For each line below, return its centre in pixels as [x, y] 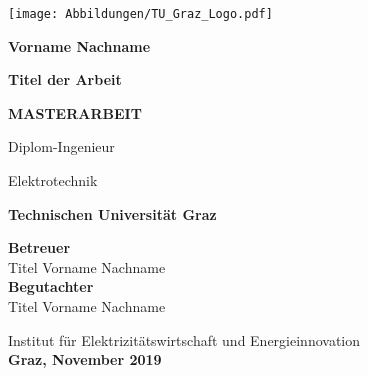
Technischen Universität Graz [112, 213]
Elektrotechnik [53, 180]
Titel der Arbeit [65, 79]
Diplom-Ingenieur [61, 146]
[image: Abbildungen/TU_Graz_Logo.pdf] [140, 14]
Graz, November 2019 [85, 359]
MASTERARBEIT [75, 112]
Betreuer [39, 247]
